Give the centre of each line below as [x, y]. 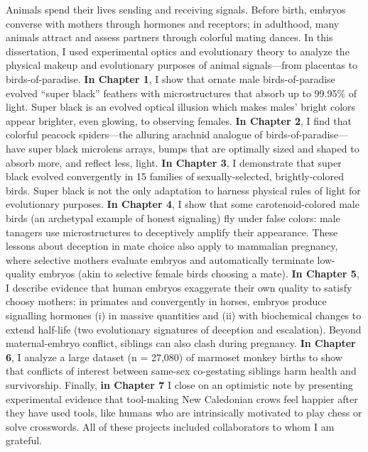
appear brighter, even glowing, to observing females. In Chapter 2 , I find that [179, 120]
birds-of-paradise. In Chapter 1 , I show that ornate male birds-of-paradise [171, 78]
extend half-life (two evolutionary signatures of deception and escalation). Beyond [184, 329]
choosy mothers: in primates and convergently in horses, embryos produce [166, 301]
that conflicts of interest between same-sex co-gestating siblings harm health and [181, 371]
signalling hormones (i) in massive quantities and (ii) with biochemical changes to [184, 315]
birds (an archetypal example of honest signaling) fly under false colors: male [173, 217]
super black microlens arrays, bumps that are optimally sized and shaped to [194, 148]
